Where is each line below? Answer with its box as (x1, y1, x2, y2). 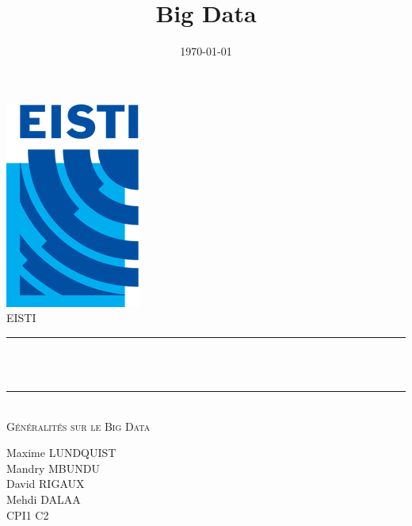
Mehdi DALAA (6, 491, 81, 508)
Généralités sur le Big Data (6, 417, 151, 434)
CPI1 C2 (6, 506, 49, 523)
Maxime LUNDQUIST (6, 444, 116, 461)
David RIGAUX (6, 475, 85, 492)
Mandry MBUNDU (6, 459, 100, 476)
